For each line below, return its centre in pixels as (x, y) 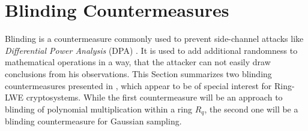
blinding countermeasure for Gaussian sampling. (93, 121)
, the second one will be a (251, 109)
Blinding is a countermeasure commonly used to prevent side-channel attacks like (154, 39)
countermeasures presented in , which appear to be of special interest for (138, 85)
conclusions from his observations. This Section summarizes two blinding (138, 73)
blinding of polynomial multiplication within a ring (99, 109)
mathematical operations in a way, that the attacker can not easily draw (138, 62)
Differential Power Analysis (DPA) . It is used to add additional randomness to (151, 50)
